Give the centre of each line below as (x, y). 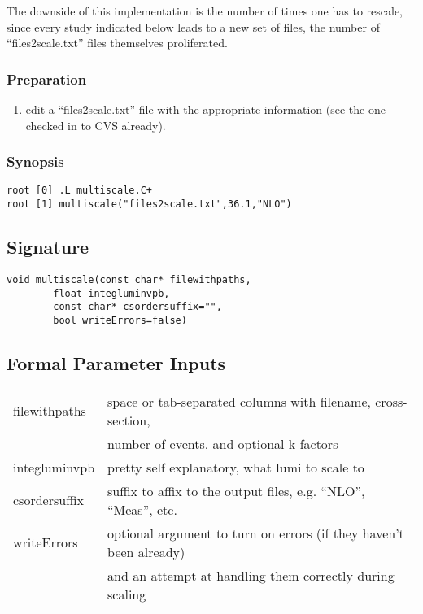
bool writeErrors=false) (120, 320)
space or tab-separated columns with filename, (239, 401)
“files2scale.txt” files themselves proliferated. (117, 43)
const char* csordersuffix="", (137, 307)
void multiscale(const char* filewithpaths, (129, 279)
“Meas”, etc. (142, 509)
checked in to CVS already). (96, 125)
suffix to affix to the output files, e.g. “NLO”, (236, 490)
